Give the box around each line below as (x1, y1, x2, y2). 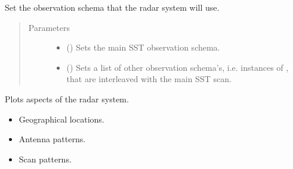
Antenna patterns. (18, 133, 86, 145)
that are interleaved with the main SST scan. (66, 73, 232, 85)
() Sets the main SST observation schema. (66, 41, 220, 54)
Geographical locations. (18, 112, 104, 125)
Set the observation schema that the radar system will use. (5, 1, 220, 13)
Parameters (28, 21, 70, 33)
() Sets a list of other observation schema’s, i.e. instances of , (66, 61, 289, 73)
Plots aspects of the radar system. (5, 92, 129, 105)
